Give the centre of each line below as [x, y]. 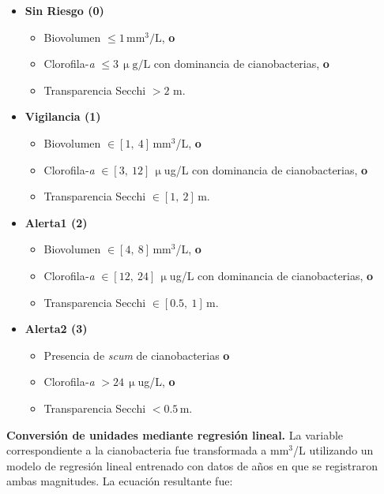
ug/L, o [156, 382]
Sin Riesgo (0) [64, 10]
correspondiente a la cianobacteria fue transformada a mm [148, 450]
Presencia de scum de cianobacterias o [137, 355]
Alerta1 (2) [56, 222]
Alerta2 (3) [56, 329]
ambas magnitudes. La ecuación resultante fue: [120, 481]
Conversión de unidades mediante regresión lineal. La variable [175, 434]
